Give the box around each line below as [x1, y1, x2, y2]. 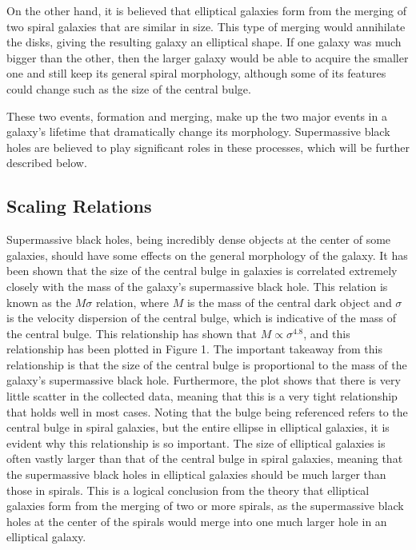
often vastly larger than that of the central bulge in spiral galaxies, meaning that [6, 450, 403, 467]
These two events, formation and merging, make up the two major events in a [6, 107, 387, 124]
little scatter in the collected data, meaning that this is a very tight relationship [6, 388, 398, 405]
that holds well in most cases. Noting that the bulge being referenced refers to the [6, 403, 408, 420]
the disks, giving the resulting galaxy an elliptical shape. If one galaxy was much [6, 34, 402, 50]
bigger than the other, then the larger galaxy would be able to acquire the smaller [6, 49, 409, 66]
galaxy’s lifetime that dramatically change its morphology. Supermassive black [6, 123, 390, 140]
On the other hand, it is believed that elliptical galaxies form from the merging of [6, 2, 407, 18]
